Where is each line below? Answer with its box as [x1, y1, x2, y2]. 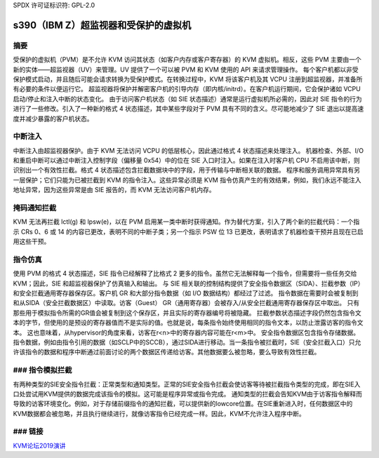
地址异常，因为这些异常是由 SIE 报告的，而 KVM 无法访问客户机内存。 [13, 186, 215, 194]
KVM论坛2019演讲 [13, 441, 66, 450]
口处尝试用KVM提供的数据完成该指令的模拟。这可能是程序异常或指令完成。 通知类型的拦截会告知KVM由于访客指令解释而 [13, 389, 363, 398]
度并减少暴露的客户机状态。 [13, 114, 93, 123]
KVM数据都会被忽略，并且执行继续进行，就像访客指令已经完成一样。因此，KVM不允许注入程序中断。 [13, 409, 305, 417]
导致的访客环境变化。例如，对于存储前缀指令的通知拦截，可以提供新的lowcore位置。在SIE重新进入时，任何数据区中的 [13, 400, 353, 408]
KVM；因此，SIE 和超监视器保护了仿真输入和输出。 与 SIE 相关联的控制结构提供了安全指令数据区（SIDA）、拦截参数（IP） [13, 279, 364, 288]
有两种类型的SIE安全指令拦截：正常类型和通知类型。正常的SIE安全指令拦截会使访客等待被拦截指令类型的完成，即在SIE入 [13, 379, 361, 389]
